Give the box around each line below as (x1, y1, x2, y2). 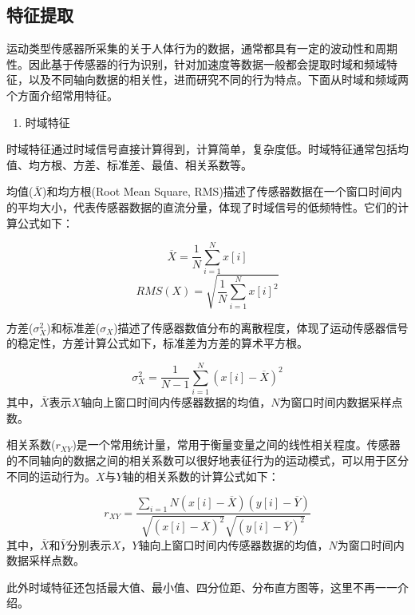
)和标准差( (46, 319, 101, 335)
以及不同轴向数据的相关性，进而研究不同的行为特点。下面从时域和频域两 (28, 71, 409, 88)
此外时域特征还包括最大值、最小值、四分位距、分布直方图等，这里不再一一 (6, 578, 397, 595)
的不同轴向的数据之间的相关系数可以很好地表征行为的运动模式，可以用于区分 (6, 451, 409, 468)
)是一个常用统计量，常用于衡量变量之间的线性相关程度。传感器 (72, 436, 401, 453)
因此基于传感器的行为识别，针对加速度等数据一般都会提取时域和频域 (28, 55, 386, 72)
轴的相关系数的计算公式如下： (122, 467, 279, 484)
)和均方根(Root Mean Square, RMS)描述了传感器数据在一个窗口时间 (42, 183, 391, 200)
